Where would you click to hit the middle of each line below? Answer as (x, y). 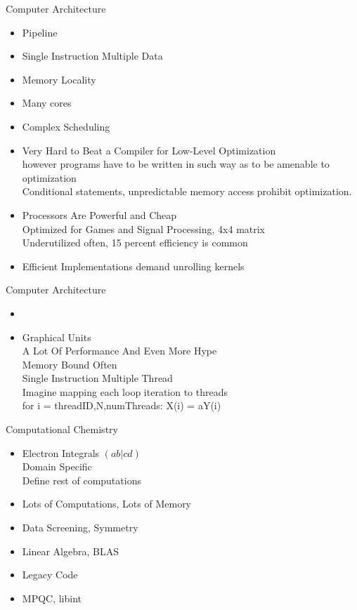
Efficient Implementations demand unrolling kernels (133, 266)
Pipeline (40, 32)
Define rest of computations (82, 480)
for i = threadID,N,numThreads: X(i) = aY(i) (122, 405)
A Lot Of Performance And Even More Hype (119, 351)
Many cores (47, 103)
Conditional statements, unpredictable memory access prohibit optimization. (187, 191)
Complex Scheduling (66, 126)
